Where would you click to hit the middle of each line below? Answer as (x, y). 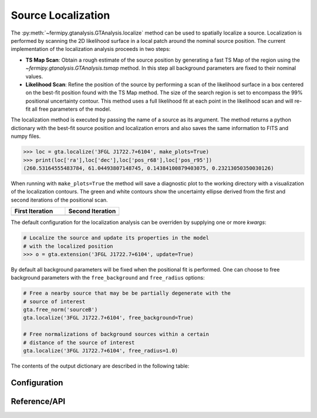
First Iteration (34, 211)
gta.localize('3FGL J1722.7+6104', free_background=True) (108, 318)
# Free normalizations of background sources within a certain (116, 334)
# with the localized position (68, 246)
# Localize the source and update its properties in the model (116, 238)
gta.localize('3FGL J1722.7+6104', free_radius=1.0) (101, 351)
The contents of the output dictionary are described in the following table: (100, 366)
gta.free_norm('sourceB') (60, 310)
